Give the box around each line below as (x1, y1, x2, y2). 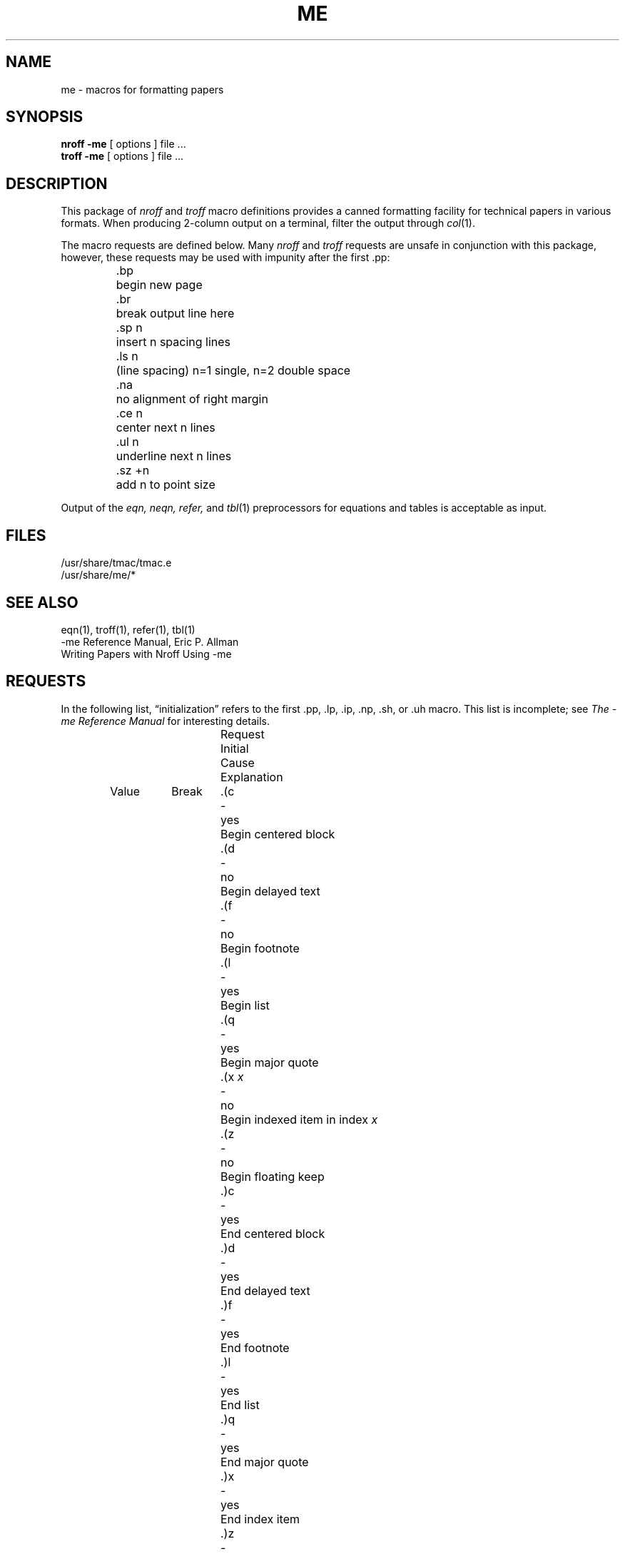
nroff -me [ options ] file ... (61, 138, 186, 151)
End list (220, 1397, 260, 1412)
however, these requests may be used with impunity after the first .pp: (61, 251, 390, 264)
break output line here (116, 306, 235, 321)
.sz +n (116, 463, 150, 478)
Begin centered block (220, 826, 335, 841)
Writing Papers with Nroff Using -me (61, 647, 232, 660)
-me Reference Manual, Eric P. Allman (61, 635, 239, 648)
